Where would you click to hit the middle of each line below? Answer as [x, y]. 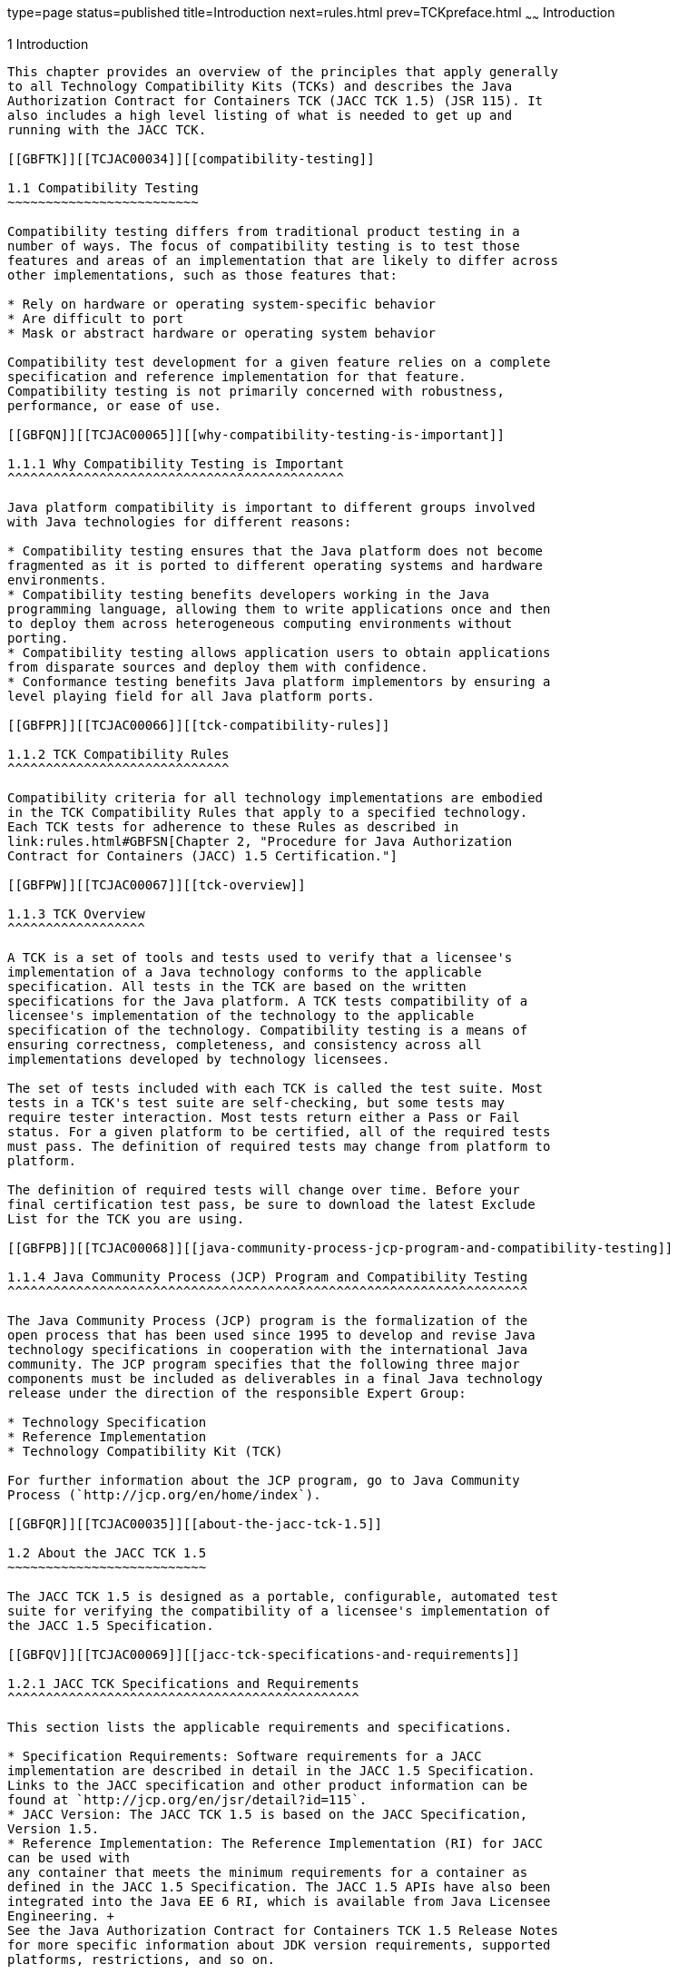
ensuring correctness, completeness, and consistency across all [245, 1044]
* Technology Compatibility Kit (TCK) [145, 1451]
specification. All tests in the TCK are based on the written [237, 986]
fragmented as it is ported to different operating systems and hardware [275, 565]
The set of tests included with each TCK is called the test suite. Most [275, 1088]
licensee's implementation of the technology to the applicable [241, 1015]
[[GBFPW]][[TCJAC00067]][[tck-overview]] [157, 884]
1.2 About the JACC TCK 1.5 [107, 1552]
